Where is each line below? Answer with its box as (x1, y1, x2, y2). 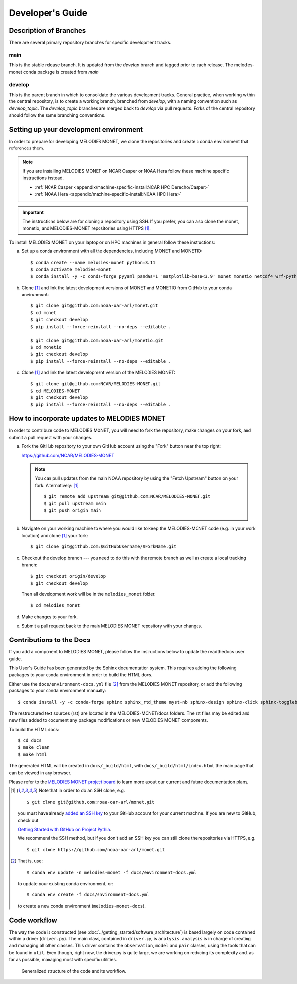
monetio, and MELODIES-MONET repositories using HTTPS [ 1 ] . (22, 225, 151, 231)
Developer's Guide (9, 7, 88, 18)
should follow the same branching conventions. (9, 112, 106, 118)
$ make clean (18, 745, 49, 750)
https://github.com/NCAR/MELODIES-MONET (21, 452, 115, 458)
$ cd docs (18, 738, 42, 743)
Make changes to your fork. (21, 614, 78, 620)
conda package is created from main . (23, 69, 100, 75)
